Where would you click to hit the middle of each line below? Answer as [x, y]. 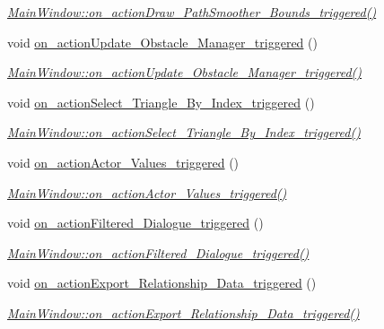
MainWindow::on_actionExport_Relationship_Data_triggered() [183, 312]
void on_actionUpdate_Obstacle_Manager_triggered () [162, 42]
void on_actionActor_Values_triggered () [123, 162]
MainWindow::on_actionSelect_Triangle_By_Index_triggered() [184, 132]
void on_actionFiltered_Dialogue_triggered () [135, 223]
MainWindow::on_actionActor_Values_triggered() [147, 192]
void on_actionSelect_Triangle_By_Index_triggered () [161, 102]
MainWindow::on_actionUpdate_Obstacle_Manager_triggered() [185, 72]
